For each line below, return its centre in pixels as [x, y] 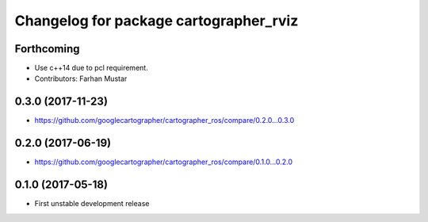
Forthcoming [47, 49]
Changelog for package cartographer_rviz [157, 21]
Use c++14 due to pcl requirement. [91, 68]
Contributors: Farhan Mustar [81, 78]
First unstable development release [92, 204]
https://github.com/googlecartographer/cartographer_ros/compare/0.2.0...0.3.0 [164, 121]
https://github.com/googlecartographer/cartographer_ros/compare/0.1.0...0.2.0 [164, 162]
